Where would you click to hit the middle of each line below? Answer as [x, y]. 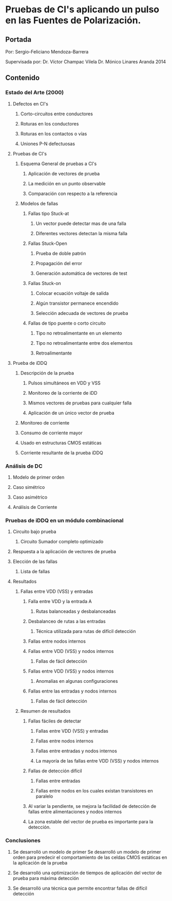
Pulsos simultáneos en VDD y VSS [64, 383]
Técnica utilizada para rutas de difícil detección [86, 631]
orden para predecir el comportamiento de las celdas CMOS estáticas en [90, 857]
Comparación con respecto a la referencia [73, 193]
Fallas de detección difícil [55, 771]
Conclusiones [23, 841]
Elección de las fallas [35, 561]
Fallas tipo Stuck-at [49, 213]
